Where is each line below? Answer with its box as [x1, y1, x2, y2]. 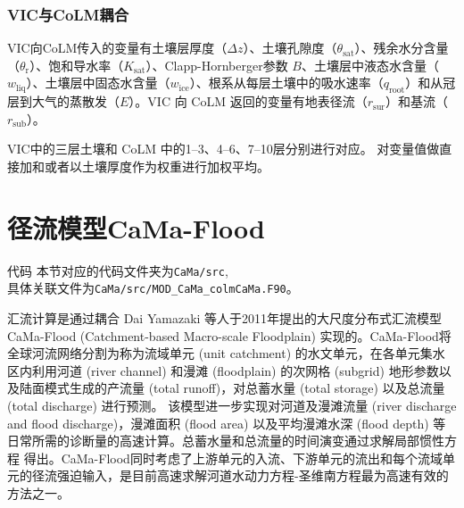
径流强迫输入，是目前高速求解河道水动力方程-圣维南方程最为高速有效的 [31, 466, 449, 485]
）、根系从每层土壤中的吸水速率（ [189, 73, 384, 92]
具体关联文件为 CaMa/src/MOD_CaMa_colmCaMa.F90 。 [7, 279, 299, 297]
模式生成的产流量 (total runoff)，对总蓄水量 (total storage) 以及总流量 [44, 379, 445, 397]
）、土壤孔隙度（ [243, 38, 337, 57]
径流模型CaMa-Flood [7, 209, 265, 246]
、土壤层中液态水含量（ [301, 55, 439, 74]
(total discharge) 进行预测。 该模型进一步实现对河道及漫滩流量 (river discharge [7, 396, 457, 414]
